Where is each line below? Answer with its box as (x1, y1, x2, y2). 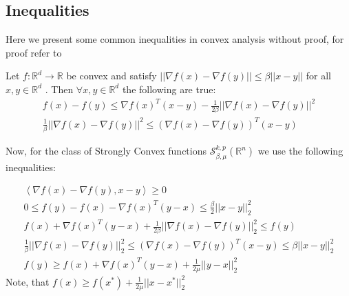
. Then (45, 81, 74, 96)
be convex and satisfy (66, 68, 157, 83)
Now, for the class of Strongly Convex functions (6, 144, 207, 158)
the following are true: (122, 81, 216, 96)
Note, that (6, 274, 50, 288)
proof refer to (6, 45, 62, 59)
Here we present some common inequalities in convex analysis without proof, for (6, 32, 344, 46)
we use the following (257, 144, 343, 158)
